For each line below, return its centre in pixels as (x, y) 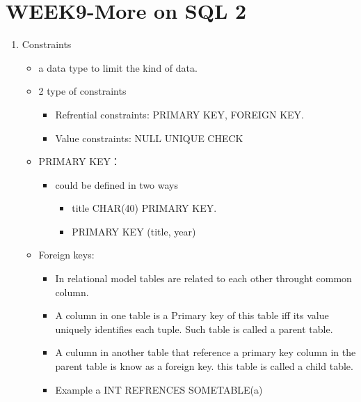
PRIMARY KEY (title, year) (134, 231)
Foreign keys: (66, 255)
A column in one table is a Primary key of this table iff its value (192, 315)
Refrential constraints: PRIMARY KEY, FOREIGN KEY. (179, 114)
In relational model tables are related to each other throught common (203, 278)
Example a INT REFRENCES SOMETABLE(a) (159, 389)
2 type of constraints (82, 91)
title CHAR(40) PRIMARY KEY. (144, 208)
